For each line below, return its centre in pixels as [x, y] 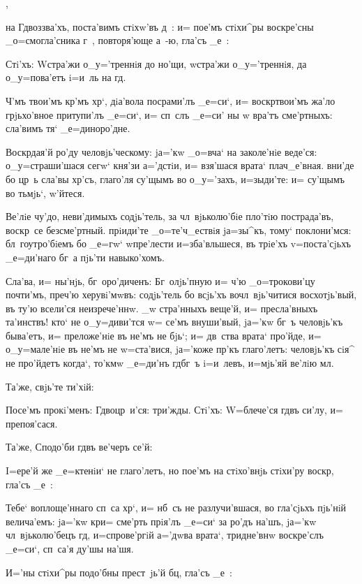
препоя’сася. [32, 423]
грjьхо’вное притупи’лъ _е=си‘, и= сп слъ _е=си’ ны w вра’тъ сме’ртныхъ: [169, 114]
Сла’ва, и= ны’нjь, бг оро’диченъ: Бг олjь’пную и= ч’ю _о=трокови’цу [160, 280]
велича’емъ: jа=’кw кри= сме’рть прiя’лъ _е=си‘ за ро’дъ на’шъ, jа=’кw [161, 521]
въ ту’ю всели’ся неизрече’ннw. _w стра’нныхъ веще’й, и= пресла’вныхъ [162, 308]
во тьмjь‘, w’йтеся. [45, 192]
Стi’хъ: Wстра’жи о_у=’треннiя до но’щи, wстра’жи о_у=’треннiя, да [156, 63]
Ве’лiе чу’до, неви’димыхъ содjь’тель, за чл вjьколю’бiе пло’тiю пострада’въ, [170, 216]
